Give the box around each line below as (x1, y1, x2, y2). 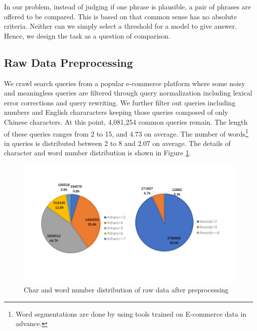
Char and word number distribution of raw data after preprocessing (24, 284, 229, 295)
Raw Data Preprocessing (4, 54, 133, 70)
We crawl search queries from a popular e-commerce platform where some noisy (4, 78, 245, 88)
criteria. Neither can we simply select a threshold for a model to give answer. (4, 21, 237, 31)
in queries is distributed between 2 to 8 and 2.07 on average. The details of (4, 138, 231, 148)
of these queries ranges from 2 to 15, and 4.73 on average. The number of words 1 (4, 127, 249, 139)
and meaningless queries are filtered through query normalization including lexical (4, 88, 253, 98)
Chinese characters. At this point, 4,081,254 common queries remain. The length (4, 116, 248, 127)
